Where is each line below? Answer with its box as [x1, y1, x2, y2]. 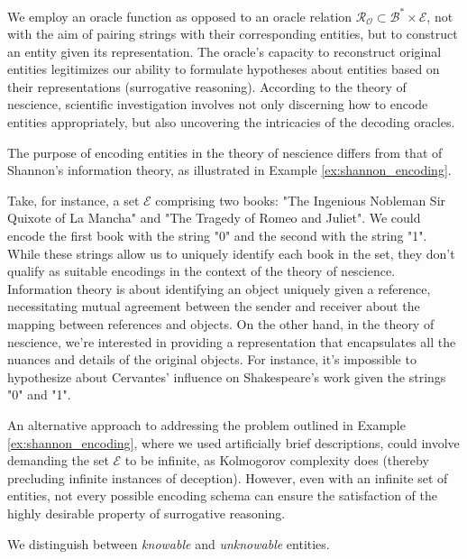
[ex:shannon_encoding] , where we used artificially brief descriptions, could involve [7, 433, 460, 452]
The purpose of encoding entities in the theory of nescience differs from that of [7, 142, 443, 161]
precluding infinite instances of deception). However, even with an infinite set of [7, 468, 448, 487]
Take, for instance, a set [7, 190, 140, 209]
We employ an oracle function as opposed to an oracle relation [7, 6, 353, 25]
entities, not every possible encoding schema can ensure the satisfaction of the [7, 486, 437, 505]
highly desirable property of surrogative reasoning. [7, 503, 286, 522]
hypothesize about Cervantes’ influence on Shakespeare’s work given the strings [7, 367, 446, 386]
